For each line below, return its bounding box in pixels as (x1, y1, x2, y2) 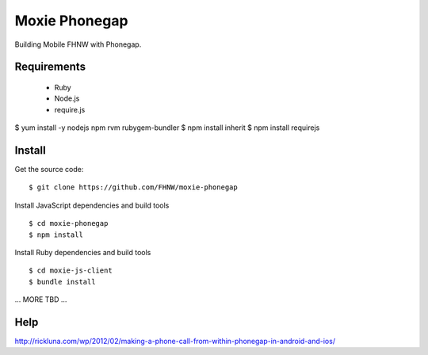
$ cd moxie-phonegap (29, 219, 109, 228)
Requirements (14, 60, 86, 74)
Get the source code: (14, 165, 84, 174)
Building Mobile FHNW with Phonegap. (14, 40, 142, 49)
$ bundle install (29, 277, 96, 286)
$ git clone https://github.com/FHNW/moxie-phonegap (29, 183, 238, 192)
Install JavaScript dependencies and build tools (14, 200, 170, 210)
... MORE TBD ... (14, 295, 67, 304)
